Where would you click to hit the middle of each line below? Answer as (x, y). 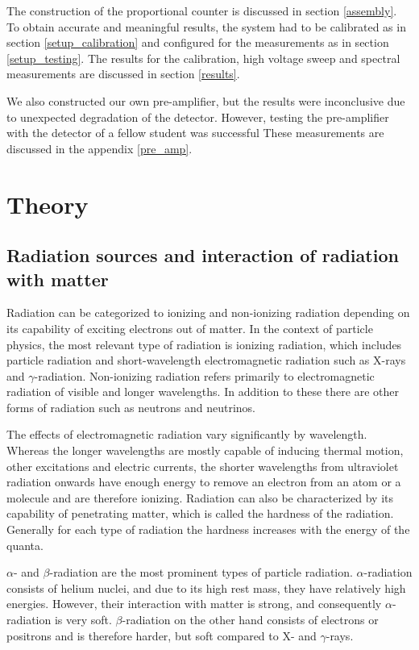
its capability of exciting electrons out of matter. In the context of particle (190, 328)
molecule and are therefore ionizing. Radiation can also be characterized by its (200, 497)
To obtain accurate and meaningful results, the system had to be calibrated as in (206, 26)
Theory (48, 204)
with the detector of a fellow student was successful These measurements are (195, 133)
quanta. (25, 545)
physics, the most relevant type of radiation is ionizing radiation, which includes (204, 344)
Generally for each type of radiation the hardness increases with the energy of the (208, 529)
